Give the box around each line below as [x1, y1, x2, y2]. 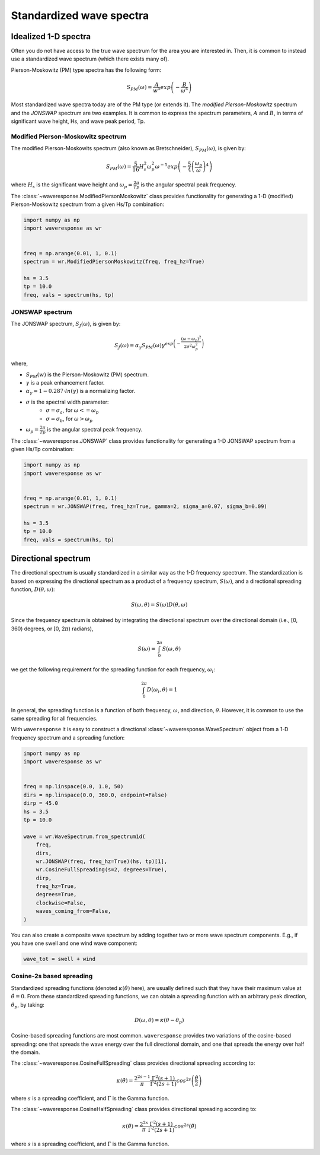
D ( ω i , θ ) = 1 [146, 686, 178, 694]
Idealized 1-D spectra [11, 31, 91, 42]
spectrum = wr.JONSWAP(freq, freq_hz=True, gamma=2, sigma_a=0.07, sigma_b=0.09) [23, 503, 268, 510]
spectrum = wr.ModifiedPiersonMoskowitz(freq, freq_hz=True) [23, 258, 205, 265]
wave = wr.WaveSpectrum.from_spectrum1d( [23, 833, 146, 840]
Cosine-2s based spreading [11, 972, 93, 981]
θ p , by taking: [11, 1001, 44, 1010]
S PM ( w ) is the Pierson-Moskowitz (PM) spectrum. [25, 371, 149, 379]
